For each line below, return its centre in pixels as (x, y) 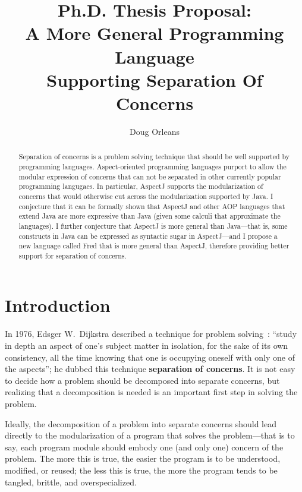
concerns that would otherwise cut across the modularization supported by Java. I (146, 196)
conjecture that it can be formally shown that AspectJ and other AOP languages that (152, 206)
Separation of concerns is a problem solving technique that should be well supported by (154, 157)
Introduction (58, 305)
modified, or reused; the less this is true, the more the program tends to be (141, 470)
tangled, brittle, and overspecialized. (71, 482)
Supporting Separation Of (155, 79)
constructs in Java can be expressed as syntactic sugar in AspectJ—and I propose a (148, 236)
